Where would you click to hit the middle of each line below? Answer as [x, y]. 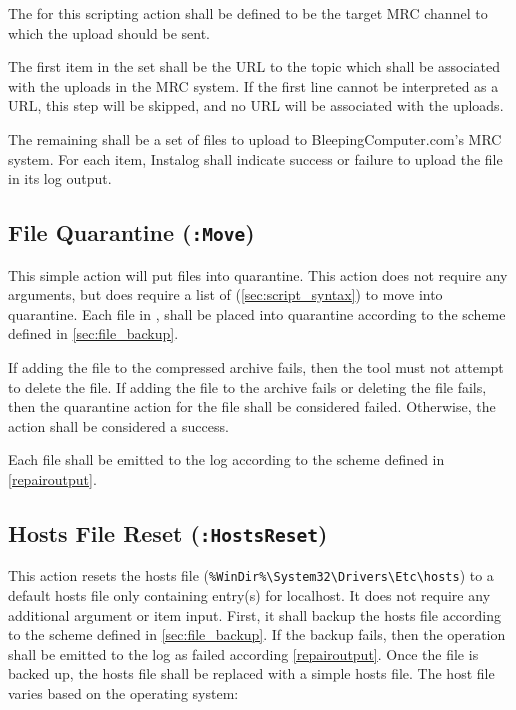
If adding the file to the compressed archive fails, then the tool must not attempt [256, 366]
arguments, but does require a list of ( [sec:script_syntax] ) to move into [225, 294]
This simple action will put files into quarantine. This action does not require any [258, 274]
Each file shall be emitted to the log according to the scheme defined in [226, 459]
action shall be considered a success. [118, 425]
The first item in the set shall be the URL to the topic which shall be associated [254, 66]
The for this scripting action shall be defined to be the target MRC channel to [248, 13]
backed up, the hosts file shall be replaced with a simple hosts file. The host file [251, 673]
